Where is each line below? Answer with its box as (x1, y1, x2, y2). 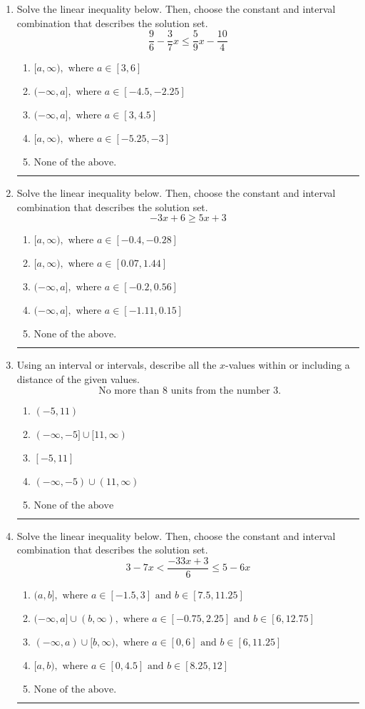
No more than (98, 385, 160, 396)
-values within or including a (225, 357, 350, 372)
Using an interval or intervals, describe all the (16, 357, 217, 372)
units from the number (170, 385, 270, 396)
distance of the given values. (16, 372, 140, 387)
